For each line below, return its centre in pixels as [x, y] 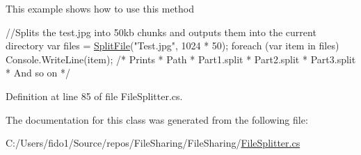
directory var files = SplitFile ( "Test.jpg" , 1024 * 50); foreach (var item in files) [173, 46]
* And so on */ [38, 73]
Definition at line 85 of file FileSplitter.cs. [94, 96]
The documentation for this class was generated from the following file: [157, 119]
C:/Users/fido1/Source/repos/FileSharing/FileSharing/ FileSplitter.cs [153, 143]
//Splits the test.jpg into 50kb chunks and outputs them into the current [161, 32]
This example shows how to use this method [100, 8]
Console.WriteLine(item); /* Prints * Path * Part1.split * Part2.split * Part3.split [181, 59]
